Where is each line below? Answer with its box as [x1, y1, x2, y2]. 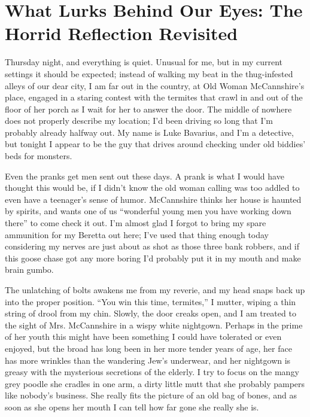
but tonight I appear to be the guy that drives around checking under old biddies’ [5, 138, 306, 150]
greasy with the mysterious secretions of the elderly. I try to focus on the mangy [5, 366, 299, 378]
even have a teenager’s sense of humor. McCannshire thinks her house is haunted [5, 193, 302, 205]
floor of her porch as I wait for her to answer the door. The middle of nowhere [5, 102, 292, 115]
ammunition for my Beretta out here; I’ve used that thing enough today [5, 228, 269, 241]
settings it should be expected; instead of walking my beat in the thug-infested [5, 67, 293, 80]
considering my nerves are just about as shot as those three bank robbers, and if [5, 240, 300, 252]
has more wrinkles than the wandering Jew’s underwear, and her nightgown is [5, 354, 291, 366]
